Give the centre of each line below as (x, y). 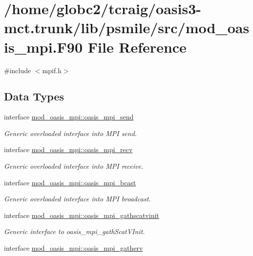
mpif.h (52, 70)
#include (18, 70)
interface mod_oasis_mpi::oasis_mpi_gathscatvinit (82, 215)
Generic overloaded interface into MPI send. (71, 133)
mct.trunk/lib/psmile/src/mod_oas (127, 28)
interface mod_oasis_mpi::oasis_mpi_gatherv (74, 248)
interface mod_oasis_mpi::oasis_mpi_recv (68, 149)
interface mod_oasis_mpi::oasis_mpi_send (69, 117)
